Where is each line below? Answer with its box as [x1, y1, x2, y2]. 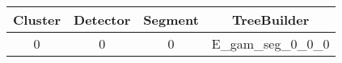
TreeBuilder [231, 10, 310, 29]
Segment [143, 10, 199, 29]
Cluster [13, 10, 61, 29]
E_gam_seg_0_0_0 [211, 34, 330, 53]
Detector [74, 10, 131, 29]
